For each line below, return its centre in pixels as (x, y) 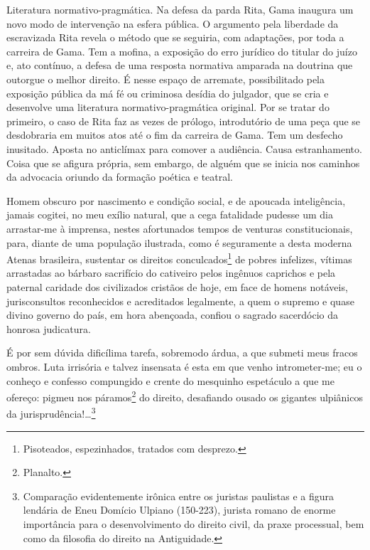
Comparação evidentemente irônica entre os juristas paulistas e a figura (179, 496)
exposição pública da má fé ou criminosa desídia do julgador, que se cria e (168, 93)
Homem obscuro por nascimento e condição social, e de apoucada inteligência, (176, 200)
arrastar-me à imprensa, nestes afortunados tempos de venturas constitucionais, (180, 228)
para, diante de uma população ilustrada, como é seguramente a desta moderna (179, 242)
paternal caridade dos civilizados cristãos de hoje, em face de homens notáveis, (177, 286)
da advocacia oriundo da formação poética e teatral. (120, 177)
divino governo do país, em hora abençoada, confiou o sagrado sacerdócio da (173, 315)
